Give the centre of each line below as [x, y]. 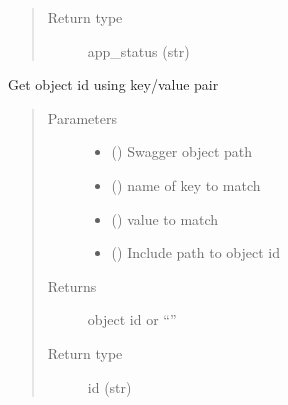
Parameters [82, 117]
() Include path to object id [195, 252]
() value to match [165, 218]
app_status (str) [138, 50]
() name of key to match [186, 184]
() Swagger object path [182, 151]
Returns [72, 285]
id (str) [109, 386]
